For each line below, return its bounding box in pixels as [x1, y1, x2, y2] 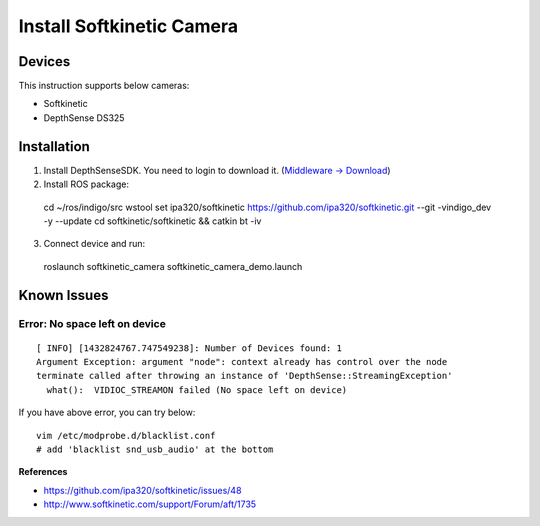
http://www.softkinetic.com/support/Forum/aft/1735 [43, 498, 257, 510]
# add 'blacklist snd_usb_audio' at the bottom [36, 444, 274, 455]
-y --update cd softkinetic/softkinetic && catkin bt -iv [43, 215, 262, 227]
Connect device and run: [43, 238, 146, 250]
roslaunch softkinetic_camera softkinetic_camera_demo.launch [43, 260, 303, 272]
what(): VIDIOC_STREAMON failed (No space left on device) [46, 384, 348, 395]
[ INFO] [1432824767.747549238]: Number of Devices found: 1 [36, 342, 342, 354]
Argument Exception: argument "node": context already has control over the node [36, 356, 448, 368]
